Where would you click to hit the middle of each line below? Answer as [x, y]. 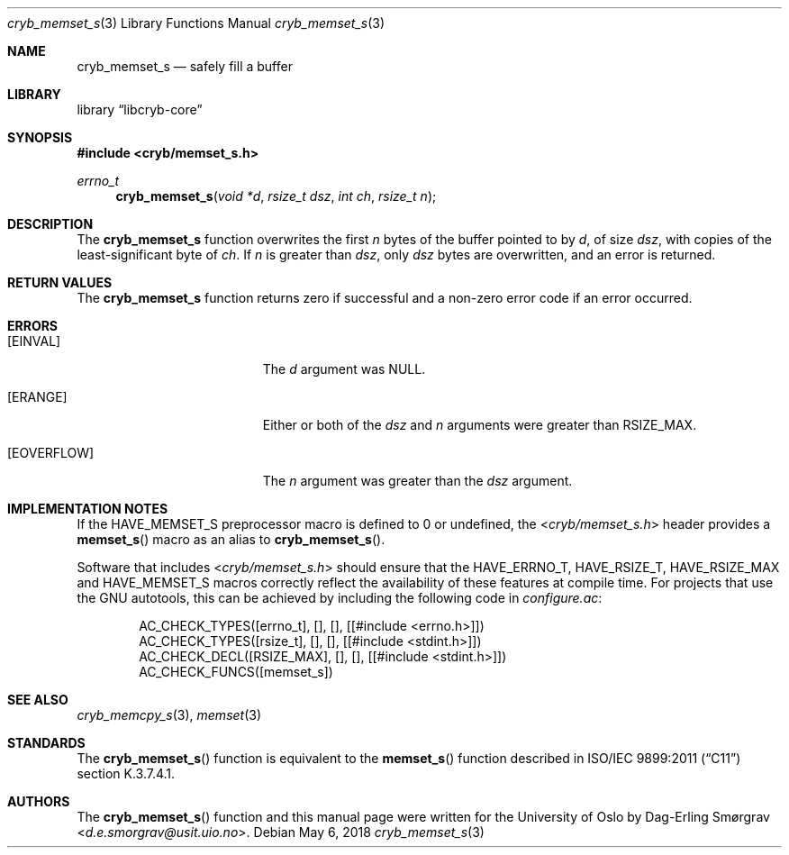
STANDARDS [46, 743]
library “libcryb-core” [140, 109]
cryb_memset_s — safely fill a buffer [185, 66]
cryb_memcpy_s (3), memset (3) [169, 715]
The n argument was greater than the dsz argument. [417, 481]
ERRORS [33, 326]
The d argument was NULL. [344, 369]
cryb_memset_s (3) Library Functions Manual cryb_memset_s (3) [196, 23]
